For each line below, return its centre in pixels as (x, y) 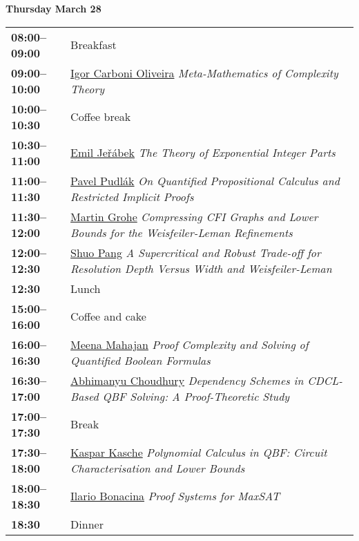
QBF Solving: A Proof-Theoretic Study (196, 396)
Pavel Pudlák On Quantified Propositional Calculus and (205, 180)
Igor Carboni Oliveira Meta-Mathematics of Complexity (204, 73)
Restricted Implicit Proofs (132, 196)
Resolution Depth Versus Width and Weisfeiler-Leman (201, 268)
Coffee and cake (108, 316)
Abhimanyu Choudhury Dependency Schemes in (187, 380)
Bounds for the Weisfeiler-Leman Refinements (182, 232)
